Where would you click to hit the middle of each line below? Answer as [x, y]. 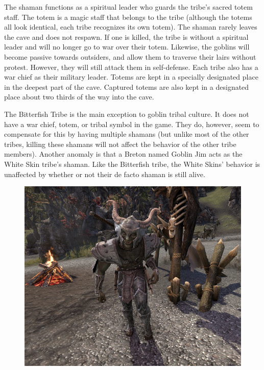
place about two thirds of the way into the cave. [79, 97]
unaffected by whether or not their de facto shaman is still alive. [105, 174]
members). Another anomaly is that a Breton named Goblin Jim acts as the [123, 154]
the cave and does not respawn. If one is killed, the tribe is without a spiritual [126, 36]
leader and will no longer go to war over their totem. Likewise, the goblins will [127, 47]
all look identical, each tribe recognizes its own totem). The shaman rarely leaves [131, 27]
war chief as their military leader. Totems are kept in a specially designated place [131, 77]
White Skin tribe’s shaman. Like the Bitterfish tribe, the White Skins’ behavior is [132, 164]
